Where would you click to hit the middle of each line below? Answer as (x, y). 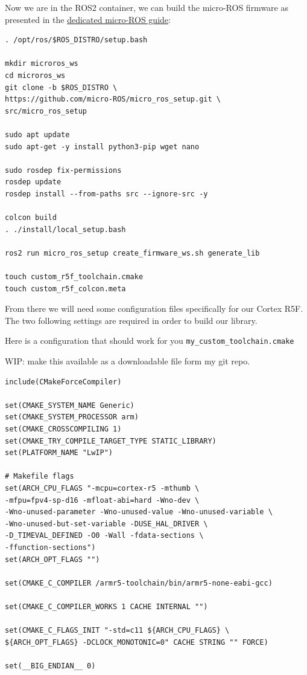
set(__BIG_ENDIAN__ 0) (50, 666)
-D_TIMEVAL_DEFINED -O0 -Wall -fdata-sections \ (104, 536)
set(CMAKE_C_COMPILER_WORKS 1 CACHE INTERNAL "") (106, 606)
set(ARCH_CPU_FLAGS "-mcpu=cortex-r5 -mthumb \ (102, 489)
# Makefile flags (40, 476)
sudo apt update (37, 134)
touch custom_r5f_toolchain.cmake (74, 277)
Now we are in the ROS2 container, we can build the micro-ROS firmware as (147, 7)
